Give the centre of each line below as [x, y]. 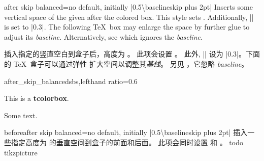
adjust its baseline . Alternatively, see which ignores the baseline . [103, 36]
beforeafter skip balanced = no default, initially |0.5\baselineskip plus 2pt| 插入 [126, 132]
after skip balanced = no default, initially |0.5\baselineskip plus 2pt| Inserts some [128, 7]
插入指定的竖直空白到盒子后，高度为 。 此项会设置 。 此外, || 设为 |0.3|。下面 [132, 54]
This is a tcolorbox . [37, 98]
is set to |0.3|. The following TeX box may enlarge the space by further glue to [127, 27]
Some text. [21, 115]
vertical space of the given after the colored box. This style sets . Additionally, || [129, 17]
